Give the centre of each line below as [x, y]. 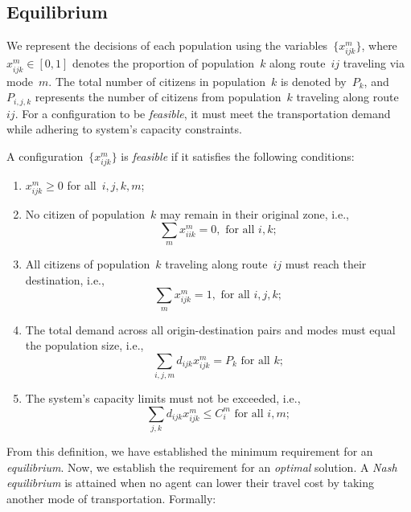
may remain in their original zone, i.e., [254, 214]
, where [379, 45]
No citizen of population [85, 214]
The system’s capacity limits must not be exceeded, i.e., [163, 398]
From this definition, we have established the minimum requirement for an [190, 451]
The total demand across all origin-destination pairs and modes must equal [210, 329]
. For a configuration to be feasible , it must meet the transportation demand [203, 113]
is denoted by [313, 81]
